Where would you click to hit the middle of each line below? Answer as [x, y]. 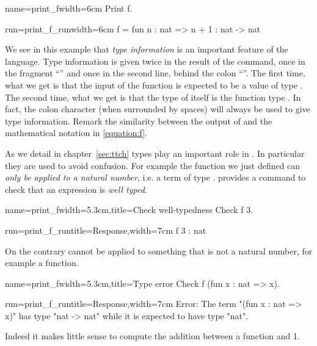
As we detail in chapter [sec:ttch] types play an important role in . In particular [155, 153]
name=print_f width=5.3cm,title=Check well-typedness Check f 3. [129, 210]
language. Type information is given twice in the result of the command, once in [155, 61]
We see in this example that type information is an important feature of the [147, 49]
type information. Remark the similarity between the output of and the [139, 121]
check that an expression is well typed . [76, 189]
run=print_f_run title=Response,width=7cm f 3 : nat [106, 230]
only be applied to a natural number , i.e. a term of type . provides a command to [155, 177]
